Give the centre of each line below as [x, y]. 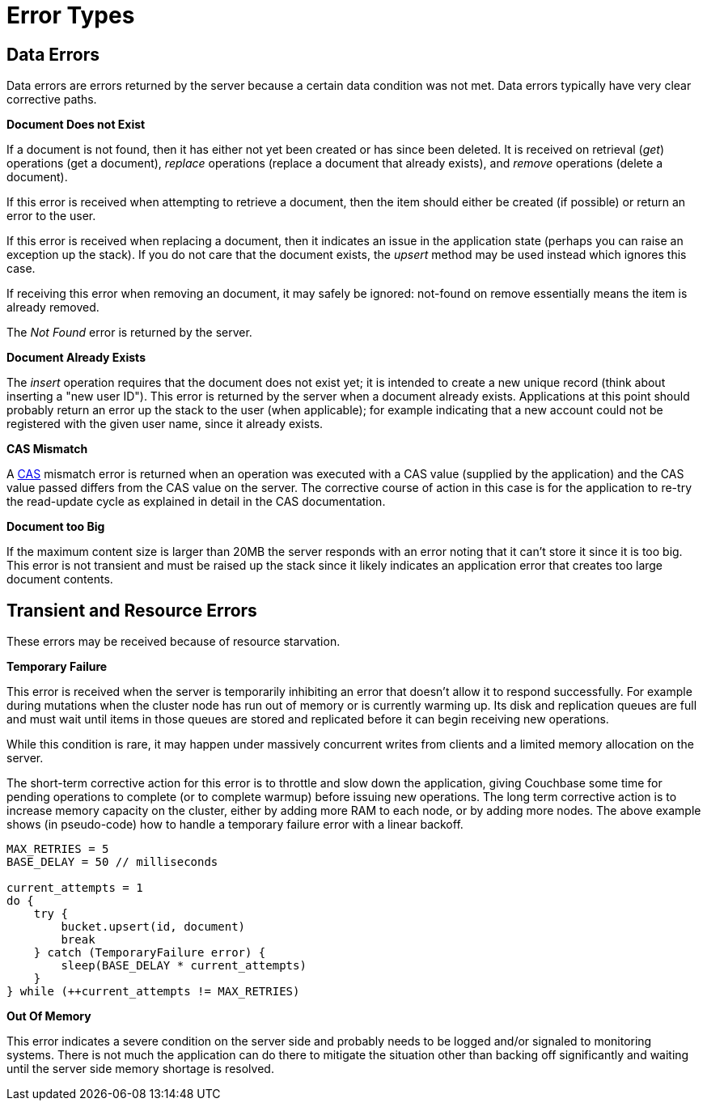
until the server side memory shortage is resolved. [140, 1069]
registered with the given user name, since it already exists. [165, 424]
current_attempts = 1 [75, 888]
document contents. [60, 579]
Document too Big [56, 527]
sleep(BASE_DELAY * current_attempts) [184, 966]
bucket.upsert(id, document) [153, 927]
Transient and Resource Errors [132, 610]
